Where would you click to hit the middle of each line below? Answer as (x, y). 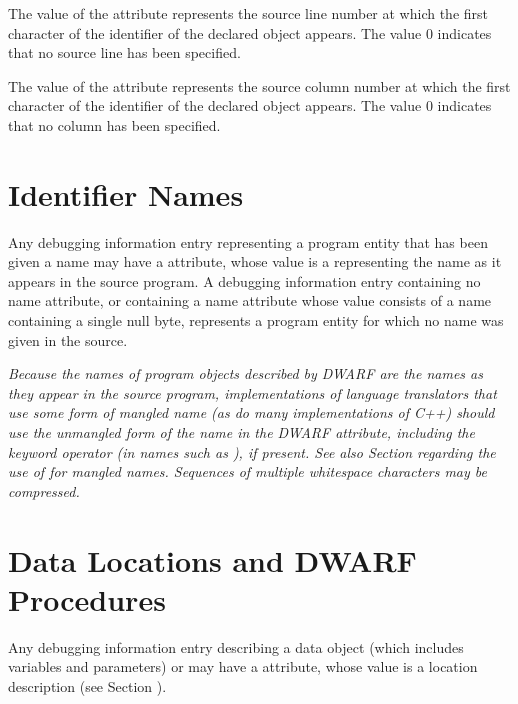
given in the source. (68, 339)
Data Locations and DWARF (212, 559)
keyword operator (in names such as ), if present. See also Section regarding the (252, 451)
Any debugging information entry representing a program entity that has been (248, 241)
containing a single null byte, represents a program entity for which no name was (256, 320)
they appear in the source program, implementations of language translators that (252, 392)
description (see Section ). (87, 685)
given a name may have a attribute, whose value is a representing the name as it (255, 261)
